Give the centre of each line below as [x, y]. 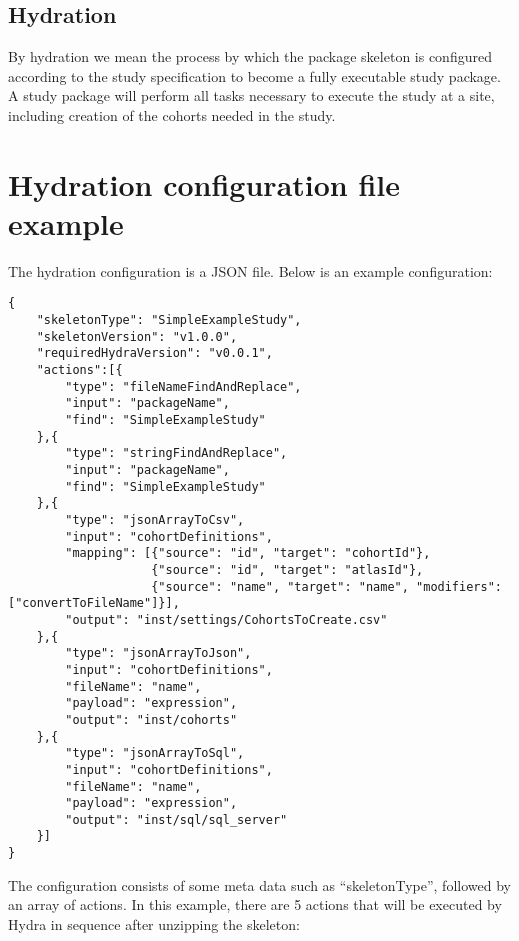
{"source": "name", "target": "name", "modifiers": [326, 586]
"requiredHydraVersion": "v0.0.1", [154, 353]
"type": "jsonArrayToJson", [158, 653]
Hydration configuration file [204, 183]
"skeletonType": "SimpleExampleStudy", [169, 320]
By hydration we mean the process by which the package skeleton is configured [250, 56]
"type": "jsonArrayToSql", [155, 753]
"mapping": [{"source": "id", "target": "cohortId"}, [248, 553]
